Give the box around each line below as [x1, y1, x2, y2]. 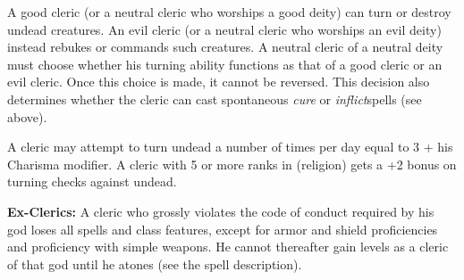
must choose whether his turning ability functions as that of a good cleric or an [7, 54, 443, 73]
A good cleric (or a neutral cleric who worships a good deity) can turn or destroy [7, 3, 451, 21]
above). [7, 107, 47, 126]
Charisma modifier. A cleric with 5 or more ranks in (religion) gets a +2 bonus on [7, 154, 457, 173]
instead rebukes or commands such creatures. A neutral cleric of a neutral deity [7, 37, 443, 56]
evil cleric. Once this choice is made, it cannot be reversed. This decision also [7, 72, 430, 91]
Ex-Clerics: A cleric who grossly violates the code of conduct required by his [7, 202, 434, 220]
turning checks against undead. [7, 172, 177, 191]
